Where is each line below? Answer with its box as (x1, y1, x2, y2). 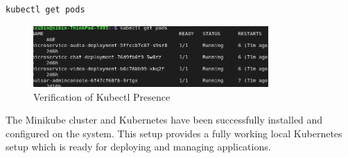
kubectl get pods (6, 5, 85, 14)
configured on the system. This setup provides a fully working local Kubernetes (6, 126, 342, 140)
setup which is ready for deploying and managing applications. (6, 139, 271, 154)
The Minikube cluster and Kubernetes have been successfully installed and (6, 112, 323, 127)
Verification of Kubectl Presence (33, 89, 171, 103)
